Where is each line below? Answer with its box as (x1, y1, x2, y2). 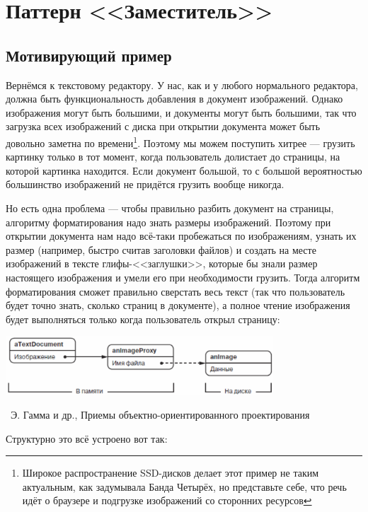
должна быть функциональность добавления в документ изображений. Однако (6, 91, 343, 106)
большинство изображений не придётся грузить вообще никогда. (6, 177, 284, 192)
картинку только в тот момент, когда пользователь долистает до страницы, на (6, 149, 340, 164)
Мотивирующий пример (6, 44, 172, 66)
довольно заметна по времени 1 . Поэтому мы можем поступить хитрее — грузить (6, 133, 355, 150)
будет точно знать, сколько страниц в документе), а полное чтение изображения (6, 298, 350, 313)
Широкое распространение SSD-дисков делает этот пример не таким (22, 465, 319, 480)
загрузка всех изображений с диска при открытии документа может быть (6, 119, 321, 134)
